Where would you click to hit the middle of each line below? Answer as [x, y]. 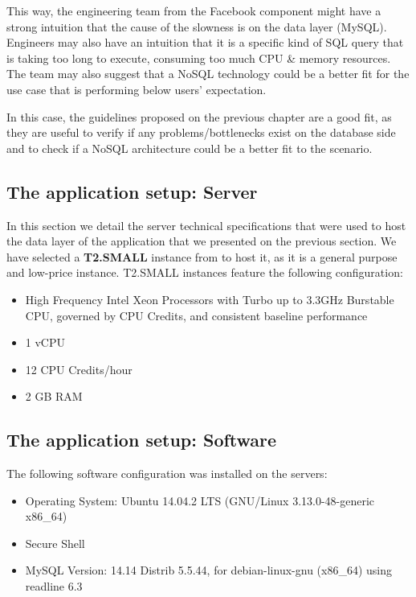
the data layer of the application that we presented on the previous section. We [202, 241]
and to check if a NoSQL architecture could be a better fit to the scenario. [190, 148]
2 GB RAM [54, 396]
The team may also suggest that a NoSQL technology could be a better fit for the [208, 74]
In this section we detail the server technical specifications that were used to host [206, 225]
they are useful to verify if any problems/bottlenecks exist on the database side [201, 132]
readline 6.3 [54, 586]
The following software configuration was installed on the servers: [167, 473]
